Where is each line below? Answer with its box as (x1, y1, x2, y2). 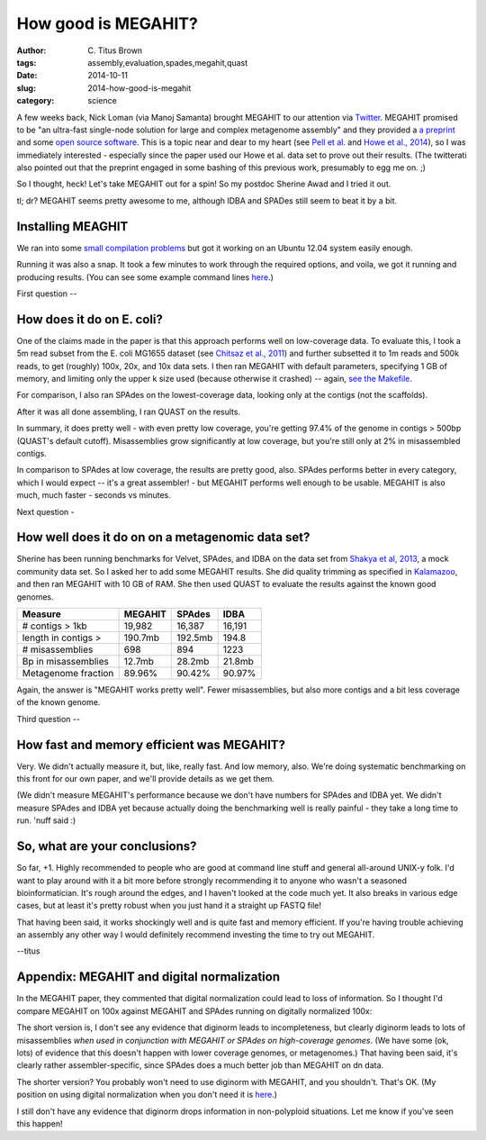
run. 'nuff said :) (16, 815, 76, 826)
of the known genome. (16, 697, 101, 708)
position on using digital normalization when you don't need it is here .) (16, 1090, 278, 1100)
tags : (16, 57, 37, 68)
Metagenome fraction (22, 666, 114, 679)
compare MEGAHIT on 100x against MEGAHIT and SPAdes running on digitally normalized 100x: (16, 1005, 373, 1017)
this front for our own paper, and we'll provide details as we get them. (16, 774, 274, 784)
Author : (16, 45, 47, 56)
